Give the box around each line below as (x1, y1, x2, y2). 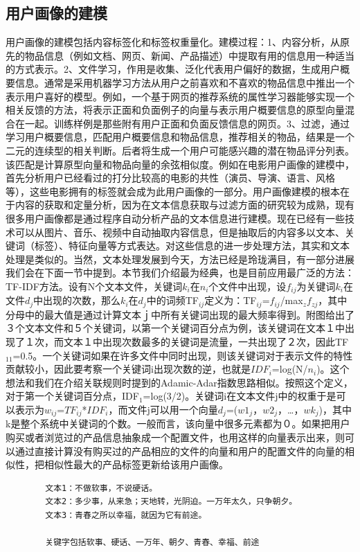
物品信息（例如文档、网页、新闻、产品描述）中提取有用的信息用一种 (24, 48, 335, 62)
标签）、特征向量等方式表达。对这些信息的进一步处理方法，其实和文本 (34, 238, 350, 253)
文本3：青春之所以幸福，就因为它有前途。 (45, 510, 207, 520)
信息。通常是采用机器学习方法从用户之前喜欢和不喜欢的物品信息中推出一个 (15, 75, 354, 89)
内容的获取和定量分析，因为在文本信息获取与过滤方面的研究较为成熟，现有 (15, 197, 354, 212)
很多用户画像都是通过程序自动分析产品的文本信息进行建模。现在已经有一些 (6, 211, 345, 225)
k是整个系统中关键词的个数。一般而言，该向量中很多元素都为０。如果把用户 (6, 416, 350, 431)
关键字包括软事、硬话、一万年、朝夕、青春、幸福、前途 (45, 537, 260, 548)
